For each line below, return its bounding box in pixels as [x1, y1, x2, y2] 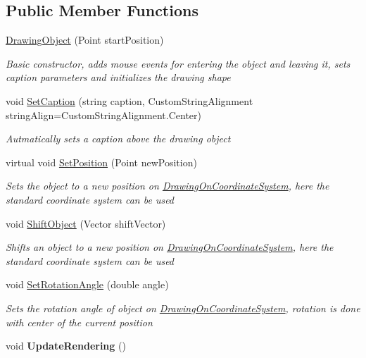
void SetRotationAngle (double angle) [6, 277, 169, 292]
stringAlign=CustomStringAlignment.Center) [6, 107, 201, 122]
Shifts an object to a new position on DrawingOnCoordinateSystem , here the [6, 240, 334, 254]
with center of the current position [6, 314, 153, 329]
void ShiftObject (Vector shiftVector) [6, 216, 166, 230]
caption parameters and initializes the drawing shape [6, 70, 231, 85]
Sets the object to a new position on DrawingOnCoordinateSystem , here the [6, 178, 329, 193]
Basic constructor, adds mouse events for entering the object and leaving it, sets [6, 56, 351, 70]
